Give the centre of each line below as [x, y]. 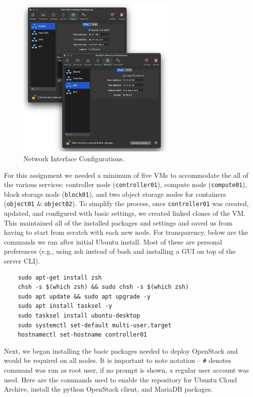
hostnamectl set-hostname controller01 [82, 335]
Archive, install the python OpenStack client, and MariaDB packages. [108, 389]
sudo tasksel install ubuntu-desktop [79, 316]
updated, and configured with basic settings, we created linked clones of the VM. [125, 213]
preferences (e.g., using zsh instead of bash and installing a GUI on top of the [120, 251]
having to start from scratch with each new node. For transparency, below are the [126, 232]
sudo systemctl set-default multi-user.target [95, 325]
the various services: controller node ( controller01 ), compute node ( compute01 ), [126, 184]
